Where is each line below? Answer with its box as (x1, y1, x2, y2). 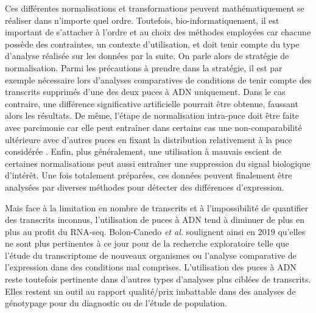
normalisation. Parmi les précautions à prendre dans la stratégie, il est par (5, 61, 283, 74)
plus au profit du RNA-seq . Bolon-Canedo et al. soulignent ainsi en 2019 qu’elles (5, 225, 306, 237)
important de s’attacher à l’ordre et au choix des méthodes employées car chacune (5, 26, 311, 38)
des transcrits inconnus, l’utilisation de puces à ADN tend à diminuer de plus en (5, 213, 305, 226)
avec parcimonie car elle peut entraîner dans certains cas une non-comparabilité (5, 121, 302, 133)
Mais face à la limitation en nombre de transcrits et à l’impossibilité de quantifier (5, 201, 309, 214)
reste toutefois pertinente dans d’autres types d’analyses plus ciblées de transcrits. (5, 273, 311, 286)
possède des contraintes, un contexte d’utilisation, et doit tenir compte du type (5, 37, 300, 50)
